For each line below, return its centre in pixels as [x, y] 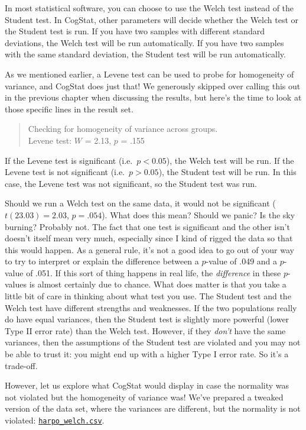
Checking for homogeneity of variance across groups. [123, 129]
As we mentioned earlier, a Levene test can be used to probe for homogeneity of [149, 74]
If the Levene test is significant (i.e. [69, 160]
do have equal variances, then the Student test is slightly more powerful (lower [147, 319]
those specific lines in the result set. [69, 109]
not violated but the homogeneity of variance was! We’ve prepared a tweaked [144, 397]
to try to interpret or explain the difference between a [102, 261]
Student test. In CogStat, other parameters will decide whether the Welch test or [152, 19]
